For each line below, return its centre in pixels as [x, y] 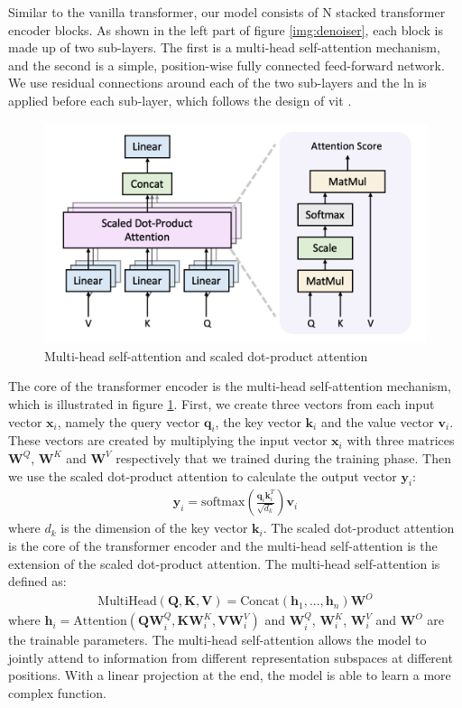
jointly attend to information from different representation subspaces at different [231, 657]
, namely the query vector [129, 421]
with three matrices [401, 440]
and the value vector [377, 421]
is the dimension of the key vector [154, 528]
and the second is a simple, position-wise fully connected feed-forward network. [226, 65]
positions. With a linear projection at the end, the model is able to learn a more [230, 675]
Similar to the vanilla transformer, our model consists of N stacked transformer [227, 12]
